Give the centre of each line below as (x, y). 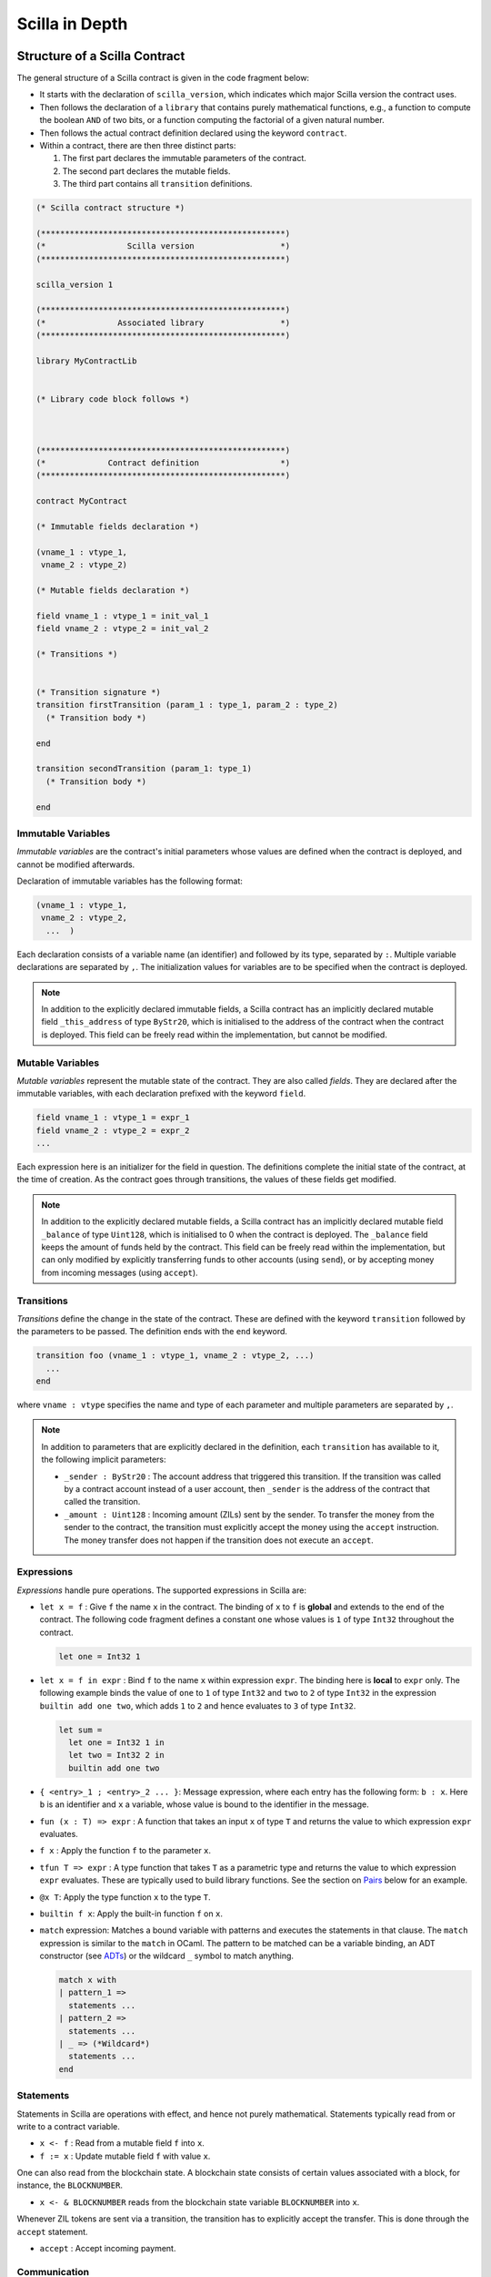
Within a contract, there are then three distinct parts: (138, 146)
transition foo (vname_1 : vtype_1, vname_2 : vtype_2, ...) (175, 1356)
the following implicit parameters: (104, 1460)
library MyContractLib (86, 361)
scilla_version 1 (75, 284)
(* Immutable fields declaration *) (118, 526)
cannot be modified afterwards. (76, 864)
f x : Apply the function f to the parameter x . (125, 1851)
